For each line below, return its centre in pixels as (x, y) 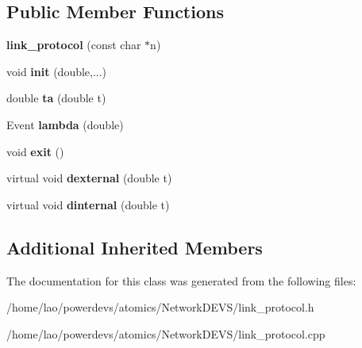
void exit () (35, 151)
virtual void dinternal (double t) (88, 204)
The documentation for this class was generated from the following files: (181, 280)
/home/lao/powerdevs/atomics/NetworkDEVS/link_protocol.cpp (166, 333)
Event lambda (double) (65, 124)
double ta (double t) (56, 98)
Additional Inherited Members (135, 247)
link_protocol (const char (74, 45)
